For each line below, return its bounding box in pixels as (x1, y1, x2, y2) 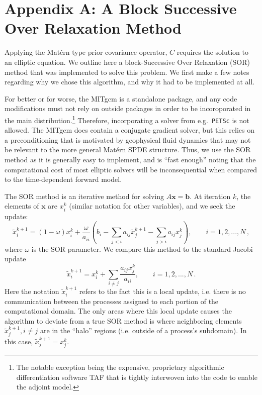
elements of (5, 201, 39, 211)
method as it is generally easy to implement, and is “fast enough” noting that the (5, 154, 256, 164)
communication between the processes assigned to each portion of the (5, 295, 219, 306)
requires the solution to (177, 47, 248, 57)
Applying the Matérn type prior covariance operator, (5, 47, 167, 57)
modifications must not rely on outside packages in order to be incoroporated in (5, 103, 251, 114)
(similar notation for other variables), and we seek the (69, 201, 235, 211)
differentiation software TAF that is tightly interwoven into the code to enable (16, 371, 257, 382)
